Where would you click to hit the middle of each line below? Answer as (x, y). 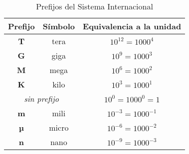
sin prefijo (41, 99)
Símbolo (59, 26)
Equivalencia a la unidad (132, 26)
